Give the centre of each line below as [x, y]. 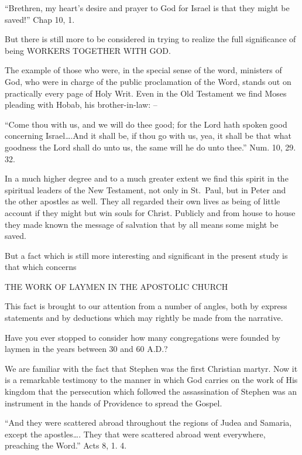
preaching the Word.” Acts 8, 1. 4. [66, 445]
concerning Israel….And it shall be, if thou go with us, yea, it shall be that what [148, 136]
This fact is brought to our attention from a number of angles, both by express [146, 306]
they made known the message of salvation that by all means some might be [142, 224]
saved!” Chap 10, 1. [40, 19]
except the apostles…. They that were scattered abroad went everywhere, [135, 434]
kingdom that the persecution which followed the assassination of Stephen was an [151, 391]
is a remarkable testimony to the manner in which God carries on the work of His [151, 380]
